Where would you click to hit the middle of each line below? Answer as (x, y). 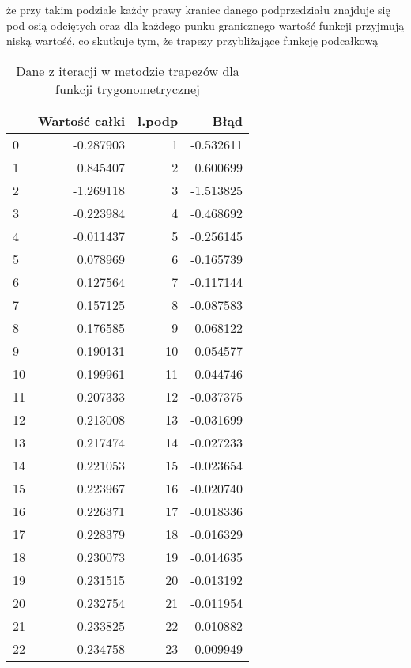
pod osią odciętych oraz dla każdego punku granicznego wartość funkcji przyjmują (205, 25)
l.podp (158, 120)
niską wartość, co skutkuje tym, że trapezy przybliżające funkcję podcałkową (192, 41)
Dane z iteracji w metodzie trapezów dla (128, 70)
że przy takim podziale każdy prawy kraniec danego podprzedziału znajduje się (198, 9)
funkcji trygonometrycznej (128, 89)
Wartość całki (82, 120)
